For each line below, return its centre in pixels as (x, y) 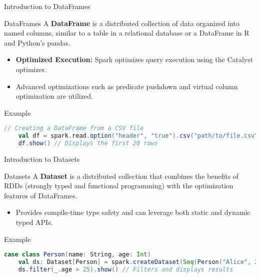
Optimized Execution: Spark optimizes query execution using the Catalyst (134, 59)
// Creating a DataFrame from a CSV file (74, 128)
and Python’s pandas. (37, 42)
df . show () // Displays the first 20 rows (88, 144)
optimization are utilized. (54, 96)
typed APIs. (34, 222)
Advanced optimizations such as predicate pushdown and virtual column (127, 86)
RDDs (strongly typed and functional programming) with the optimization (119, 186)
